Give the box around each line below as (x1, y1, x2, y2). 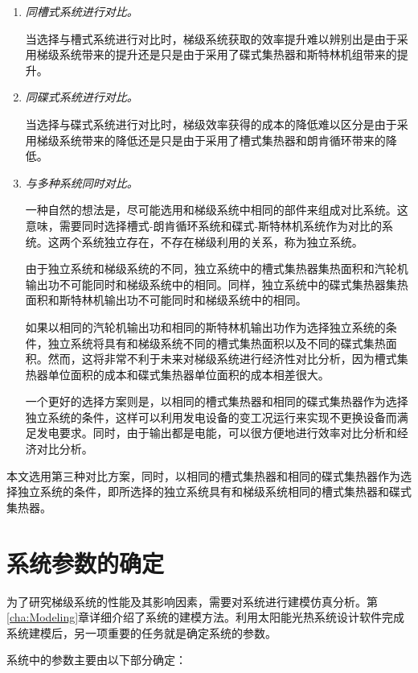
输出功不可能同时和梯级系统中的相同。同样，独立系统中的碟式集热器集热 (25, 275, 408, 292)
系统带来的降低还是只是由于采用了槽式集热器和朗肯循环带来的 (59, 131, 386, 148)
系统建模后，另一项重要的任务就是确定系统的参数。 (6, 624, 277, 641)
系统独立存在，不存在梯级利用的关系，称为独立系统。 (81, 233, 363, 250)
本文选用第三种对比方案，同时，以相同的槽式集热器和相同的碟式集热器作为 (6, 467, 400, 484)
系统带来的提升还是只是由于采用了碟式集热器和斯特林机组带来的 (59, 46, 397, 63)
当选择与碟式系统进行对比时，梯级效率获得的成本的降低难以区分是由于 (25, 115, 397, 132)
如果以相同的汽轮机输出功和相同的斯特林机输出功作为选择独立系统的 (25, 318, 386, 335)
